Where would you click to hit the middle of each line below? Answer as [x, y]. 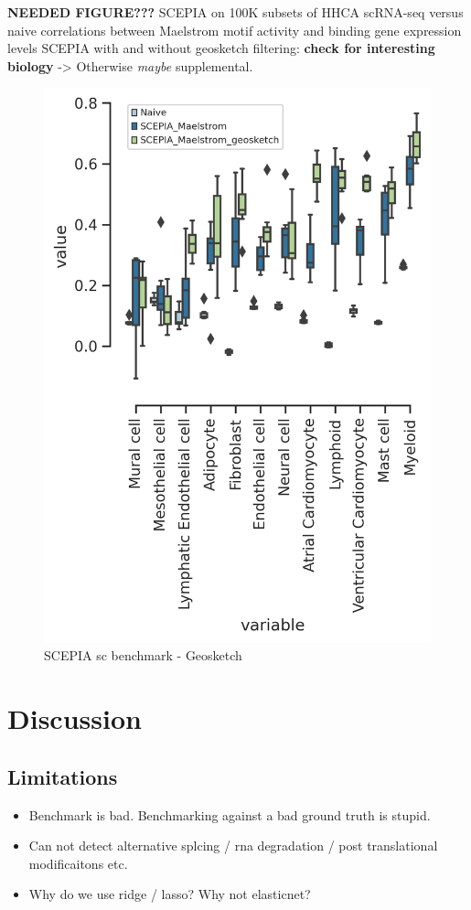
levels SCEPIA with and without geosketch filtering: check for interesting [221, 48]
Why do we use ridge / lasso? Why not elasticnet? [170, 894]
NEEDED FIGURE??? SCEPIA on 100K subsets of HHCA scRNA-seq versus [235, 12]
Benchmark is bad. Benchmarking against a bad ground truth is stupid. [230, 814]
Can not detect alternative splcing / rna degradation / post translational [233, 846]
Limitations [63, 776]
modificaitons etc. [78, 863]
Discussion [75, 718]
